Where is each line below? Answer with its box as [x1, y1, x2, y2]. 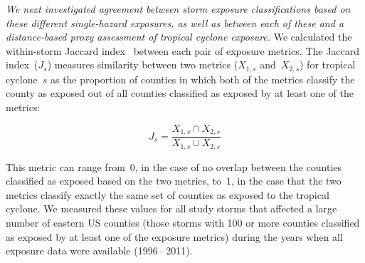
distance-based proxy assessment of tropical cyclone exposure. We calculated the [6, 29, 352, 44]
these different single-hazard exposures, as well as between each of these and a [6, 15, 344, 30]
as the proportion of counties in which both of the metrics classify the [50, 71, 355, 86]
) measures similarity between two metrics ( [47, 57, 238, 72]
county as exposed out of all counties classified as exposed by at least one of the [6, 86, 354, 100]
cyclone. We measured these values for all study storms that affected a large [6, 201, 337, 216]
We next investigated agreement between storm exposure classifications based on [6, 1, 351, 16]
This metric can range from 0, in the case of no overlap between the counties [6, 159, 342, 174]
